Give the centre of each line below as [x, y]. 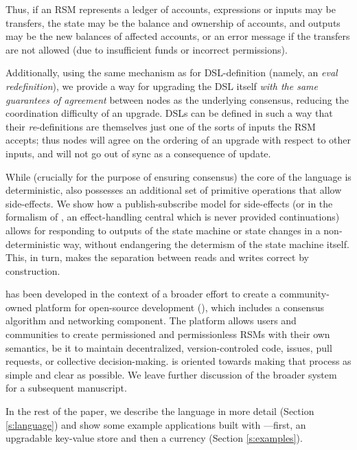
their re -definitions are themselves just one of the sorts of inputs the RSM [161, 126]
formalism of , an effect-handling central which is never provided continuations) [173, 217]
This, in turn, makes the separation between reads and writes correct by [157, 257]
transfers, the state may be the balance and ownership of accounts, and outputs [173, 22]
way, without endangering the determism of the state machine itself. [206, 244]
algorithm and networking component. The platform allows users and [151, 320]
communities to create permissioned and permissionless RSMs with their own [168, 334]
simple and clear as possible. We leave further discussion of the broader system [171, 374]
